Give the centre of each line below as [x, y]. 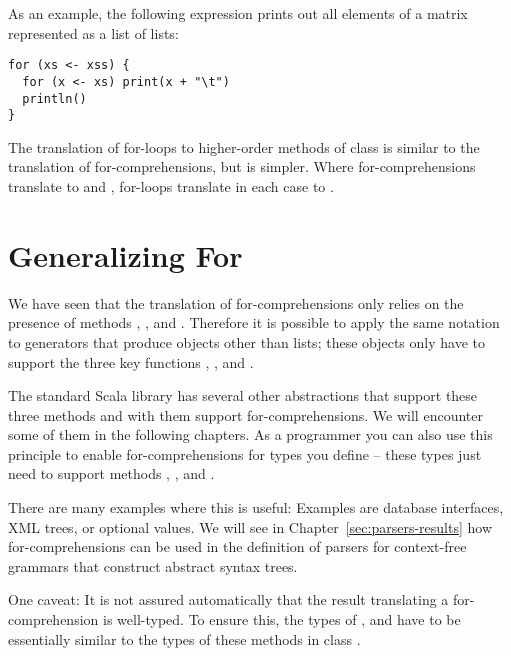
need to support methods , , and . [111, 473]
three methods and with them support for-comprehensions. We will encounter [245, 414]
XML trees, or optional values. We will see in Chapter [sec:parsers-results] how [250, 526]
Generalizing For [125, 254]
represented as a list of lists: [93, 32]
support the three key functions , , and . [131, 361]
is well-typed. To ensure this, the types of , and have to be [282, 619]
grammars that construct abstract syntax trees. [153, 565]
